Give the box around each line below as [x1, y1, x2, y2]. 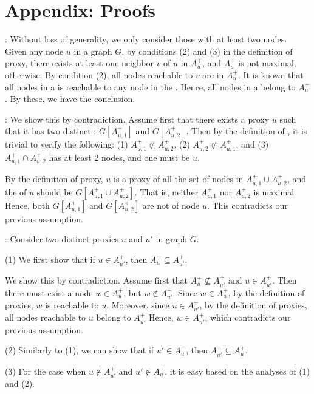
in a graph [73, 44, 112, 57]
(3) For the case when [5, 364, 86, 377]
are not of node [142, 199, 200, 211]
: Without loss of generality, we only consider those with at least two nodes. [5, 33, 287, 46]
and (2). [5, 377, 35, 390]
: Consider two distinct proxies [5, 233, 118, 245]
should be [36, 185, 73, 198]
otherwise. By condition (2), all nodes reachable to [5, 68, 193, 81]
